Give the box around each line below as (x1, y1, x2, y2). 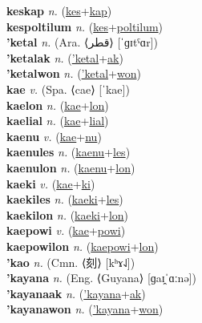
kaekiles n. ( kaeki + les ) (6, 191, 123, 208)
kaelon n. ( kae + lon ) (6, 96, 109, 113)
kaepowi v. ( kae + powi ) (6, 222, 126, 239)
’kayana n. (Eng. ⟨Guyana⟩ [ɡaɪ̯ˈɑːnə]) (6, 269, 196, 286)
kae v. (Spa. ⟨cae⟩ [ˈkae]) (6, 80, 130, 97)
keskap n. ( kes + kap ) (6, 2, 112, 18)
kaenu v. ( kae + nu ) (6, 127, 102, 144)
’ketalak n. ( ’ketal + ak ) (6, 49, 123, 66)
